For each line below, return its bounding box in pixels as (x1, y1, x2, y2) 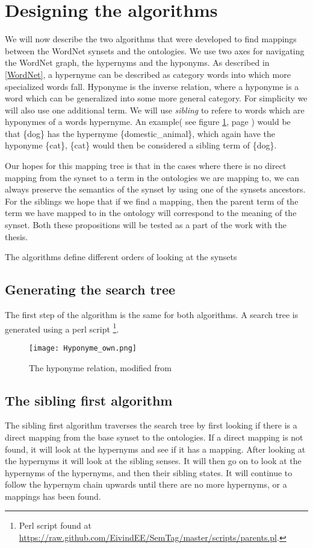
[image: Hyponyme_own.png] (29, 343, 137, 352)
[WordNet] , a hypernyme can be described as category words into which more (5, 68, 291, 80)
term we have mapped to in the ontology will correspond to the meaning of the (5, 206, 297, 219)
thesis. (5, 230, 28, 243)
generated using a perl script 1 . (5, 320, 119, 335)
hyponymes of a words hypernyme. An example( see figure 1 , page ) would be (5, 115, 291, 128)
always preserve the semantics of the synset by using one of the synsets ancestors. (5, 183, 306, 196)
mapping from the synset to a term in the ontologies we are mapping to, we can (5, 171, 300, 183)
